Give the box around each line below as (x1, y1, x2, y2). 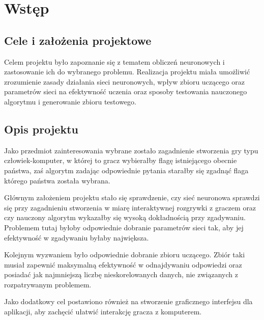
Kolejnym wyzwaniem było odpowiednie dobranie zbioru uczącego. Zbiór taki (4, 249, 245, 260)
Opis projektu (4, 121, 78, 137)
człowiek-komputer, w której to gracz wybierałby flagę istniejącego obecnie (4, 155, 237, 166)
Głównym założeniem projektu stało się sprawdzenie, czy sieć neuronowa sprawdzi (4, 192, 260, 203)
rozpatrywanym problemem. (4, 279, 92, 289)
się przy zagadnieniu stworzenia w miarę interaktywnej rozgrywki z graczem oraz (4, 202, 256, 212)
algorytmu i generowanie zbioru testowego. (4, 96, 136, 106)
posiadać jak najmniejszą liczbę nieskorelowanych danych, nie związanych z (4, 269, 238, 280)
